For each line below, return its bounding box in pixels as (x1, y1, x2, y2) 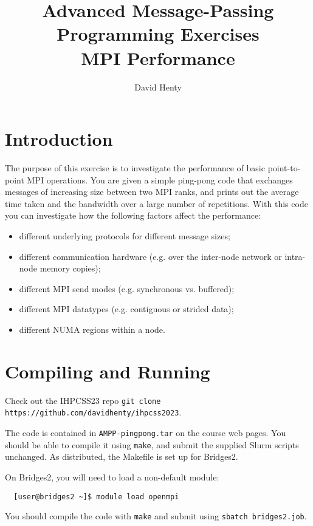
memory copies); (40, 262, 101, 275)
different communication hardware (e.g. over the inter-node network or (19, 250, 282, 262)
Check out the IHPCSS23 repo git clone (5, 394, 161, 406)
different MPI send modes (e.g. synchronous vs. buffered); (19, 282, 235, 295)
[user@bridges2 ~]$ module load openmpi (13, 492, 179, 501)
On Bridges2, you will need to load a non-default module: (5, 470, 219, 483)
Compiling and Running (5, 358, 210, 383)
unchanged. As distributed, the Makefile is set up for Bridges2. (5, 450, 238, 463)
